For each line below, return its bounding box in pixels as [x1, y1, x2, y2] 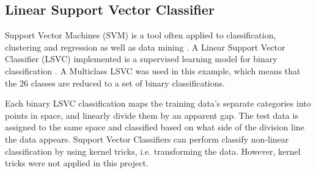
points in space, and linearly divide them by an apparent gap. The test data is [5, 108, 298, 121]
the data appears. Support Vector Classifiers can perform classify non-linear [5, 132, 289, 145]
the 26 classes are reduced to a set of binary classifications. [5, 76, 225, 89]
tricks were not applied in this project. [5, 157, 149, 169]
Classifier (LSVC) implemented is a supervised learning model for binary [5, 52, 277, 65]
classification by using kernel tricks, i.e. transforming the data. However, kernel [5, 144, 301, 157]
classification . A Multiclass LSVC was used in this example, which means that [5, 64, 301, 77]
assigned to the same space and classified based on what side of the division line [5, 121, 304, 133]
